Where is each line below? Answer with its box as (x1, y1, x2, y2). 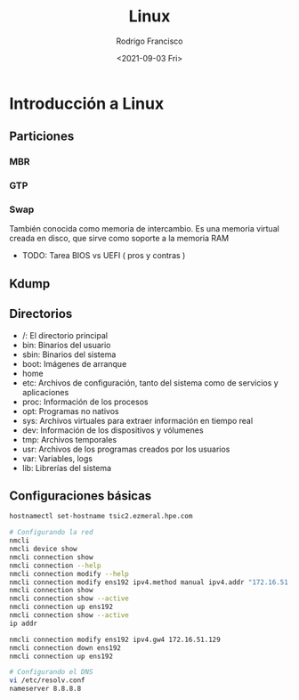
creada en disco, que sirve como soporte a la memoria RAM (9, 233, 230, 244)
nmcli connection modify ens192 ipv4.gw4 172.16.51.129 (9, 635, 221, 644)
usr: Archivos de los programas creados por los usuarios (21, 444, 230, 454)
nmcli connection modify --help (9, 569, 129, 578)
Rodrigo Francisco (116, 36, 183, 46)
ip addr (9, 619, 38, 628)
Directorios (9, 306, 73, 322)
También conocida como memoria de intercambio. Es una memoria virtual (9, 224, 280, 234)
